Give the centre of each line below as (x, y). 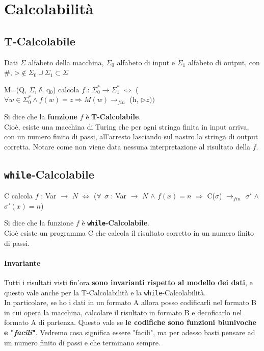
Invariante (22, 262)
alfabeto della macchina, (66, 62)
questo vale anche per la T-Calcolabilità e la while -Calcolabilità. (105, 292)
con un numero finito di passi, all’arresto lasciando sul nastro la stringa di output (131, 136)
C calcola (18, 196)
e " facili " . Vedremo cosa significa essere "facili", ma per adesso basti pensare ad (130, 332)
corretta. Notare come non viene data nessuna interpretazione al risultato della (127, 146)
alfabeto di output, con (224, 62)
